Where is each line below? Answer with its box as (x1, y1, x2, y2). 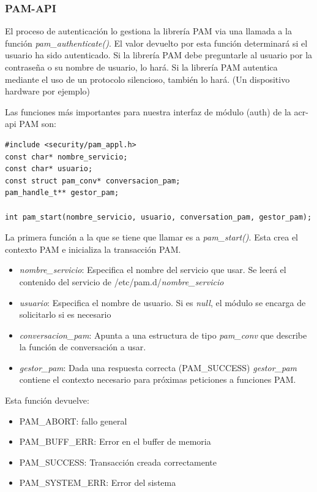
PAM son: (19, 117, 56, 130)
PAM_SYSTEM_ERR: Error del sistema (19, 476, 176, 489)
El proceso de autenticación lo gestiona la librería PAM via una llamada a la (5, 25, 292, 37)
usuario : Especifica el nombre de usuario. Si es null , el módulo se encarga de (19, 296, 306, 309)
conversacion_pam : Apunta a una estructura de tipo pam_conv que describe (19, 328, 307, 341)
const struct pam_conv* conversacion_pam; (5, 176, 181, 185)
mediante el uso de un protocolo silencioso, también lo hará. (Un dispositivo (5, 72, 290, 85)
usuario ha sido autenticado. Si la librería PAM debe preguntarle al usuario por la (5, 48, 313, 61)
